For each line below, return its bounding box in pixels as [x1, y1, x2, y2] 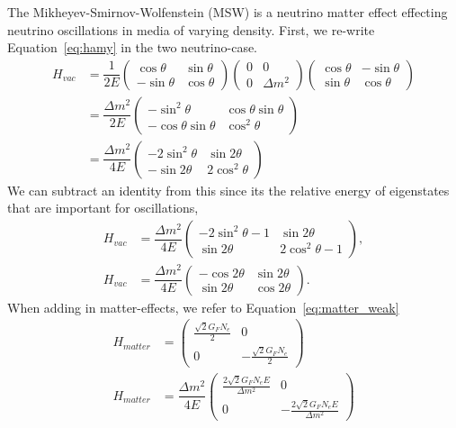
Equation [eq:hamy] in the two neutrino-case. [7, 38, 258, 57]
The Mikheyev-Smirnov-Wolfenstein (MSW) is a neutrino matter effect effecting [7, 3, 448, 21]
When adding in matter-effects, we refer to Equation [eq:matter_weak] [7, 297, 399, 316]
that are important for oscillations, [7, 198, 199, 217]
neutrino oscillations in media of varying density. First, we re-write [7, 20, 375, 39]
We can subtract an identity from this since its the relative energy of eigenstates [7, 180, 450, 199]
